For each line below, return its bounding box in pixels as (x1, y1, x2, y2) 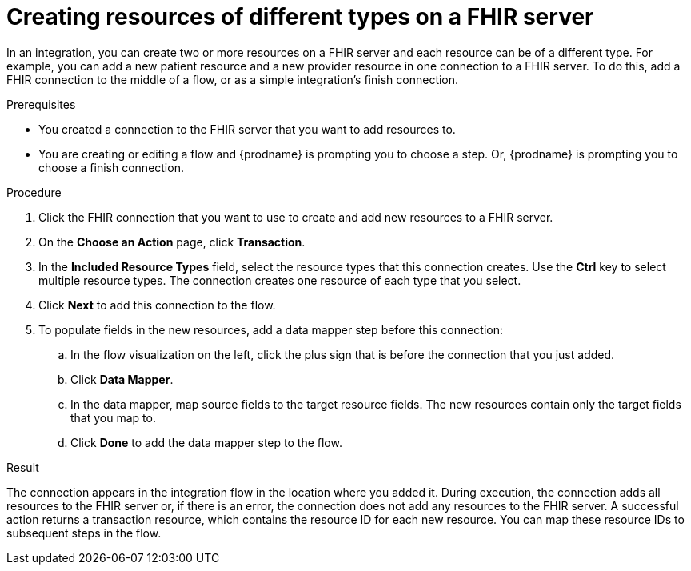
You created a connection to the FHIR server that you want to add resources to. (38, 122, 456, 136)
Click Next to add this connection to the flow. (38, 297, 276, 312)
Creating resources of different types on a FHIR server (6, 3, 594, 30)
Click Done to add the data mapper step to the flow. (70, 435, 342, 449)
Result (6, 460, 39, 474)
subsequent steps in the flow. (6, 525, 162, 540)
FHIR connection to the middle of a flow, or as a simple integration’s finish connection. (6, 72, 459, 86)
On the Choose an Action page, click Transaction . (38, 234, 306, 249)
